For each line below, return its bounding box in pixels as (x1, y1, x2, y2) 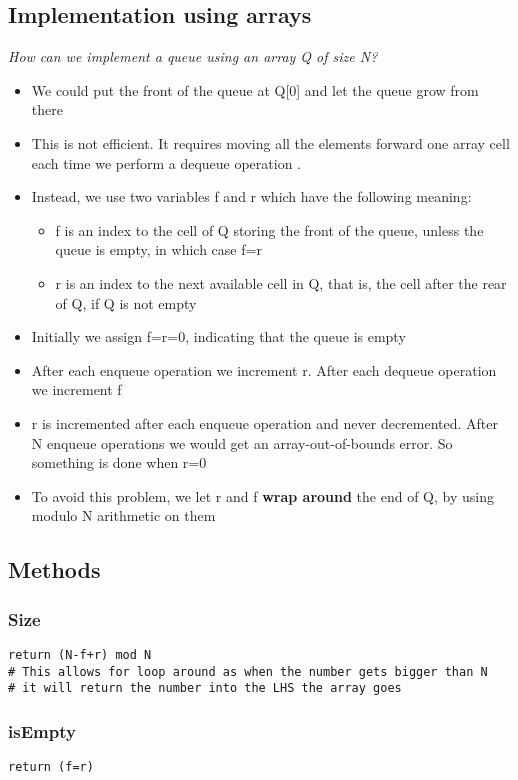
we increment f (31, 379, 122, 400)
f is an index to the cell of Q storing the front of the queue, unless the (55, 219, 484, 240)
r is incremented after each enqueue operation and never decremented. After (31, 412, 499, 433)
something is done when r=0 (31, 452, 207, 473)
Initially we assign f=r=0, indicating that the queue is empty (31, 326, 406, 347)
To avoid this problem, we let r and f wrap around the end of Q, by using (31, 485, 494, 506)
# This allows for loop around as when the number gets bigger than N (8, 664, 488, 679)
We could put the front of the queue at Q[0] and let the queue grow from (31, 79, 479, 100)
